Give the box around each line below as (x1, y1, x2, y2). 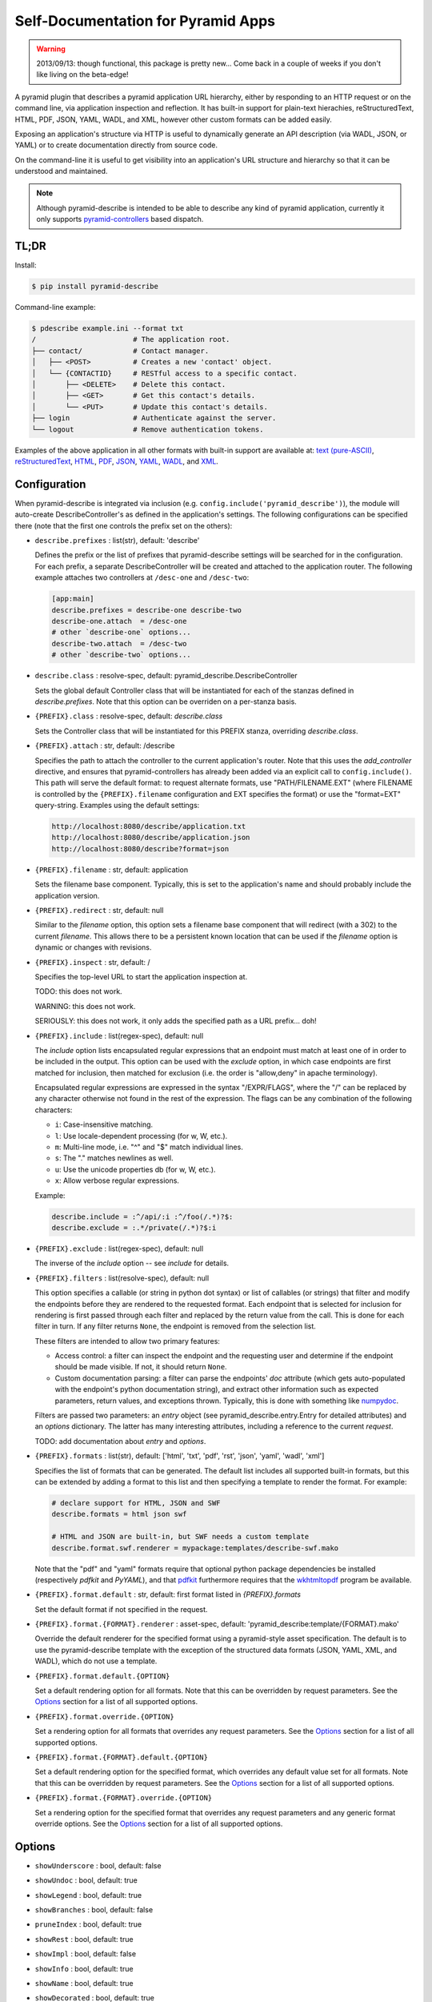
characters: (34, 1105, 73, 1115)
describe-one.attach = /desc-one (51, 617, 187, 625)
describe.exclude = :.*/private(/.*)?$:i (51, 1223, 217, 1232)
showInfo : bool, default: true (34, 1964, 134, 1973)
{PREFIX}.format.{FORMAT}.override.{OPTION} (34, 1794, 213, 1803)
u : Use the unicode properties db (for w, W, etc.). (54, 1164, 216, 1174)
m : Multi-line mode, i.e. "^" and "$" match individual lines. (54, 1142, 243, 1152)
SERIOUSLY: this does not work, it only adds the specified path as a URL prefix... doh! (34, 1016, 318, 1026)
